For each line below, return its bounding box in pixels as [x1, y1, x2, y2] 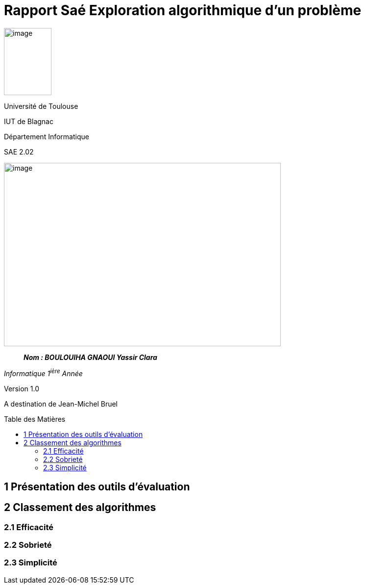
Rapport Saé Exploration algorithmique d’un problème [4, 2, 362, 19]
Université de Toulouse [4, 102, 78, 110]
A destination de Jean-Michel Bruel [4, 400, 118, 409]
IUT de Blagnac [4, 117, 53, 126]
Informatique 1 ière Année [4, 368, 83, 378]
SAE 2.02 [4, 147, 34, 156]
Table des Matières [4, 415, 66, 424]
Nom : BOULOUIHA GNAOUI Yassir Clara [24, 353, 157, 361]
